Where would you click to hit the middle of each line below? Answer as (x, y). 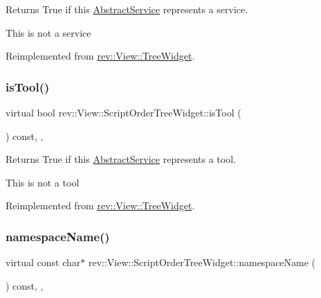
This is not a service (48, 32)
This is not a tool (43, 182)
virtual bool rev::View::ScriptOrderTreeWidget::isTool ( (123, 112)
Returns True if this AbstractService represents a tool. (121, 159)
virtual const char (43, 262)
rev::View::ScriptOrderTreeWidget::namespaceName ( (202, 262)
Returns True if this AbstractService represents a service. (127, 9)
